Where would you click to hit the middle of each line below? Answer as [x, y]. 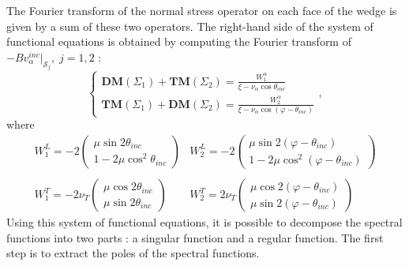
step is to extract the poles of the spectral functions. [133, 253]
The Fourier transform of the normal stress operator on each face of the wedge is [202, 10]
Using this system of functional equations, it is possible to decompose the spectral [204, 222]
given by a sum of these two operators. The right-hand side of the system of [190, 26]
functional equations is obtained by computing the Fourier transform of [179, 41]
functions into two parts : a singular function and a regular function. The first [195, 237]
